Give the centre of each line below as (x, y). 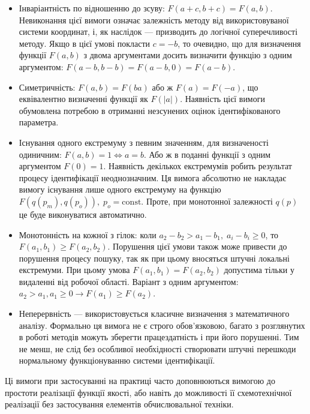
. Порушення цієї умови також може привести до (197, 246)
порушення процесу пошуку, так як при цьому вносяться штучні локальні (154, 258)
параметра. (39, 122)
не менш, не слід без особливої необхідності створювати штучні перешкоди (157, 348)
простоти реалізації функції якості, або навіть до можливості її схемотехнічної (148, 392)
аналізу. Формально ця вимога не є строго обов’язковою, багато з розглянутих (162, 325)
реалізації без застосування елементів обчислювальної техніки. (119, 404)
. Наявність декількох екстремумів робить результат (198, 166)
